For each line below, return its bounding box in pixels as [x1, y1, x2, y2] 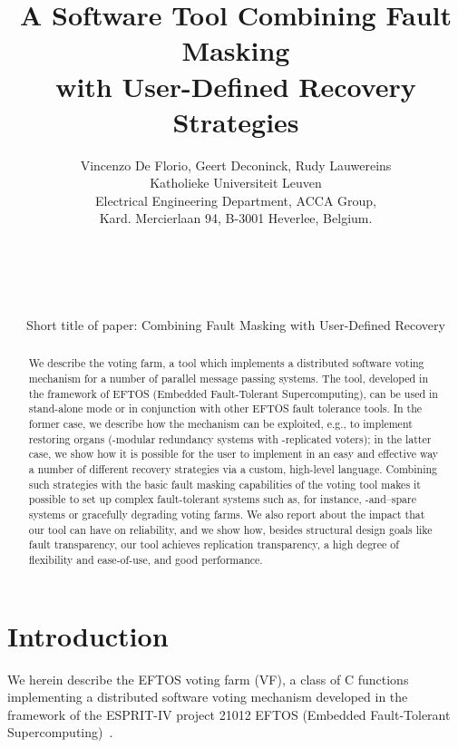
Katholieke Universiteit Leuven [150, 173, 322, 192]
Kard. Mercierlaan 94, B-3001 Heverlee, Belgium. [99, 209, 373, 228]
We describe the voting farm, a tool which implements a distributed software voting [28, 355, 424, 371]
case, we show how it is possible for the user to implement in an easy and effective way [28, 446, 439, 461]
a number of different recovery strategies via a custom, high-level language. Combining [28, 461, 437, 477]
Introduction [7, 617, 169, 654]
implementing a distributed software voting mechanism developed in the [7, 687, 408, 706]
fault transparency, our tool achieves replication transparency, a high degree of [28, 537, 399, 552]
